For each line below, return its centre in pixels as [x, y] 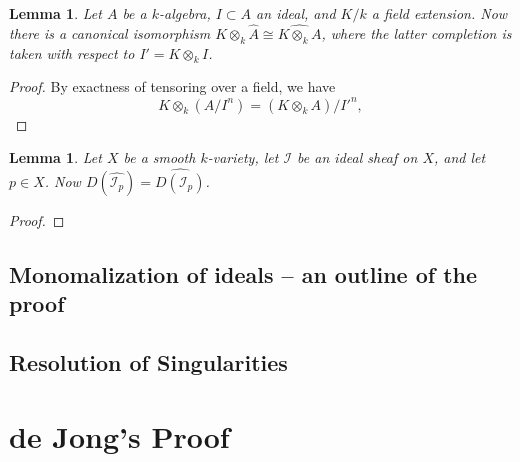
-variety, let [243, 157]
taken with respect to [72, 52]
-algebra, [185, 13]
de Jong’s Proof [119, 435]
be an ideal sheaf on [357, 157]
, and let [459, 157]
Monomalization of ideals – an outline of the [243, 273]
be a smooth [159, 157]
